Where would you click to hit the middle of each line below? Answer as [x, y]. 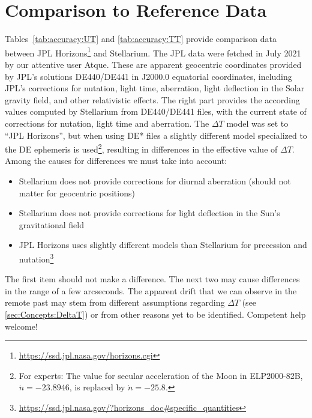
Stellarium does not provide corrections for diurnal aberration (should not [155, 180]
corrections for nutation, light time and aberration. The [107, 123]
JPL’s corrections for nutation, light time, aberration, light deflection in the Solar [155, 88]
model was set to [257, 123]
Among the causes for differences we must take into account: [116, 161]
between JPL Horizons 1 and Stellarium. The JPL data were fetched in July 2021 [153, 52]
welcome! [21, 326]
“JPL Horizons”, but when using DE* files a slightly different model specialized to [156, 135]
